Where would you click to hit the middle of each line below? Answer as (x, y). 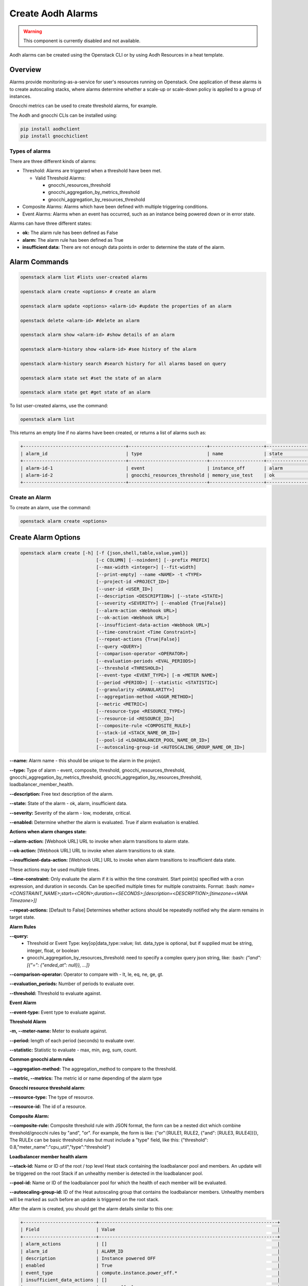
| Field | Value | (150, 1230)
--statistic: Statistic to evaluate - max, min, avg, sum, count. (73, 1050)
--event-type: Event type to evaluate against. (58, 1012)
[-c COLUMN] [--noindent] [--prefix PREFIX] (153, 560)
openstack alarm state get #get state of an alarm (85, 392)
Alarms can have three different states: (51, 223)
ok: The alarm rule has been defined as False (70, 233)
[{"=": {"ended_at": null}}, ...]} (58, 965)
